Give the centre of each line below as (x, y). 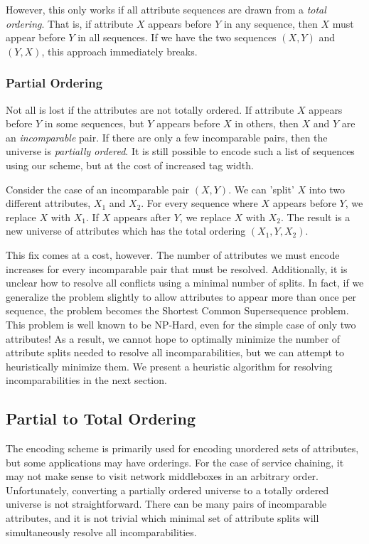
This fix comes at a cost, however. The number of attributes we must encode (173, 254)
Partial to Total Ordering (101, 418)
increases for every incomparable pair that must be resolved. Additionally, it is (177, 268)
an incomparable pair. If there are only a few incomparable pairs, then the (167, 137)
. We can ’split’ (261, 189)
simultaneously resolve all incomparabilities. (101, 532)
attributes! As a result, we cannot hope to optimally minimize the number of (173, 338)
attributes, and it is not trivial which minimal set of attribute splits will (162, 518)
